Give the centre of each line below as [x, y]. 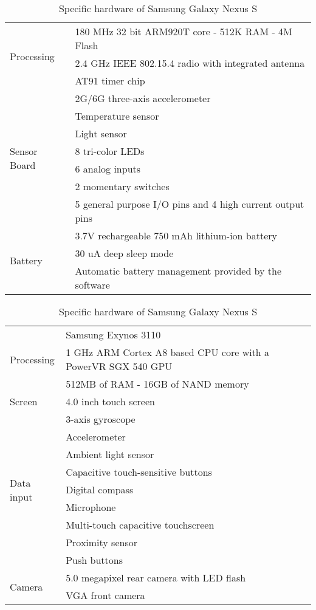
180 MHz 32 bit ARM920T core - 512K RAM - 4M [184, 31]
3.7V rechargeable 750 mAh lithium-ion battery [176, 235]
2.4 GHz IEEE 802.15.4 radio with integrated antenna [190, 63]
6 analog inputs [108, 169]
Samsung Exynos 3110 [113, 334]
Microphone [91, 507]
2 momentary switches [122, 186]
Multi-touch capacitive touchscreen [140, 525]
